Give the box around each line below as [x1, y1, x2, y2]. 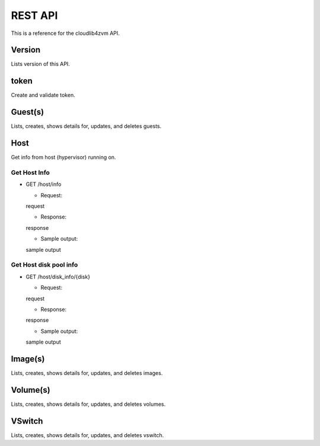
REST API [11, 9, 58, 22]
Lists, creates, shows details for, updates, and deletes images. [11, 370, 163, 377]
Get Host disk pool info [11, 261, 78, 269]
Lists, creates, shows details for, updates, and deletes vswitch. [11, 431, 164, 438]
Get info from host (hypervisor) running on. [11, 154, 116, 161]
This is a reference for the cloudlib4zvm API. [11, 30, 120, 37]
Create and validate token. [11, 92, 75, 99]
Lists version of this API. [11, 60, 71, 68]
